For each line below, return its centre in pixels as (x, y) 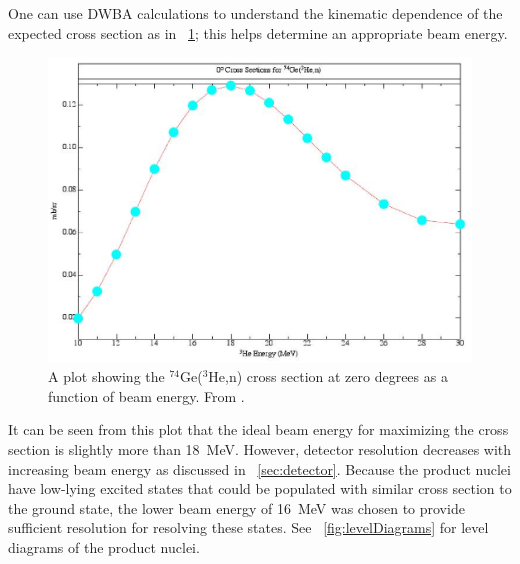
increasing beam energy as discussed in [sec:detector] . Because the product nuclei (259, 468)
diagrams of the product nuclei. (104, 546)
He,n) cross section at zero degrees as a (328, 376)
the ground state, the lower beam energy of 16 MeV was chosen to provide (236, 507)
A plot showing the (106, 376)
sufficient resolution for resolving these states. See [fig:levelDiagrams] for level (248, 527)
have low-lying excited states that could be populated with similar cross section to (260, 488)
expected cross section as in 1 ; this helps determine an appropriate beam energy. (258, 32)
